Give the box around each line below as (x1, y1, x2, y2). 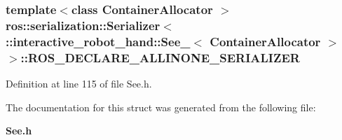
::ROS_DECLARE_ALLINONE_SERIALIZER (20, 48, 300, 66)
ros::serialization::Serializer (6, 16, 160, 34)
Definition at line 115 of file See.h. (6, 76, 152, 90)
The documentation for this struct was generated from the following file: (6, 99, 316, 114)
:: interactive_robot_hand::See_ (6, 32, 191, 50)
